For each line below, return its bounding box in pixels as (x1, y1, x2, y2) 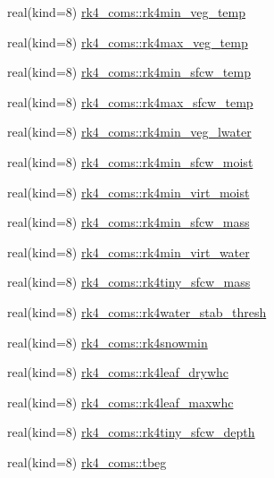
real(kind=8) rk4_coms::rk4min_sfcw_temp (7, 63, 251, 81)
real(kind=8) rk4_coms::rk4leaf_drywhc (7, 363, 229, 382)
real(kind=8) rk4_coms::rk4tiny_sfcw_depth (7, 423, 255, 441)
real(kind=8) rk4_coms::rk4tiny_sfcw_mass (7, 273, 251, 291)
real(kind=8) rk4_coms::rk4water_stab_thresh (7, 302, 267, 321)
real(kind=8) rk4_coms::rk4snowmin (7, 332, 208, 351)
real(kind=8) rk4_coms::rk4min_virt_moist (7, 182, 250, 201)
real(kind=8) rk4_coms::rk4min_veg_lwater (7, 122, 252, 141)
